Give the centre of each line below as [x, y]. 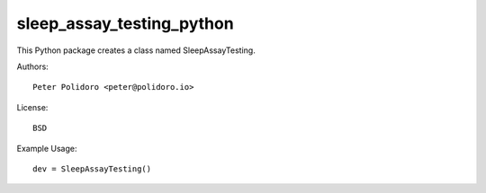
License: [32, 107]
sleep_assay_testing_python [125, 23]
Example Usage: [47, 148]
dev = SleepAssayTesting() [92, 169]
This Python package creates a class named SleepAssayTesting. [136, 50]
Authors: [32, 66]
